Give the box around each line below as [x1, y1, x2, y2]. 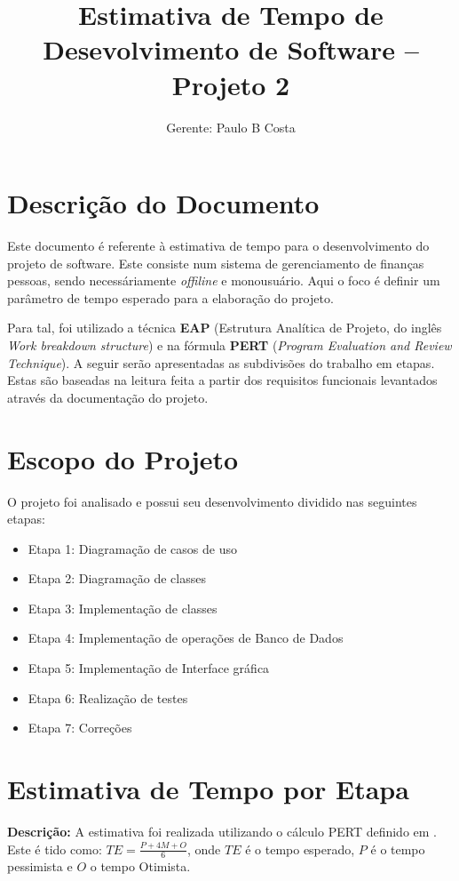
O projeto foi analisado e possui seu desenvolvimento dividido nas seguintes [7, 492, 417, 510]
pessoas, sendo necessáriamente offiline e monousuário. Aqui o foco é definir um [7, 271, 440, 290]
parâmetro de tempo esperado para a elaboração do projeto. [7, 288, 334, 307]
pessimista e [7, 857, 73, 876]
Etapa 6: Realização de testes [28, 688, 188, 707]
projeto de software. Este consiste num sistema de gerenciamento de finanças [7, 253, 424, 272]
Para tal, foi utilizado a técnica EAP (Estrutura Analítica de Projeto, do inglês [7, 318, 442, 337]
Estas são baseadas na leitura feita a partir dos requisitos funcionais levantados [7, 371, 438, 389]
